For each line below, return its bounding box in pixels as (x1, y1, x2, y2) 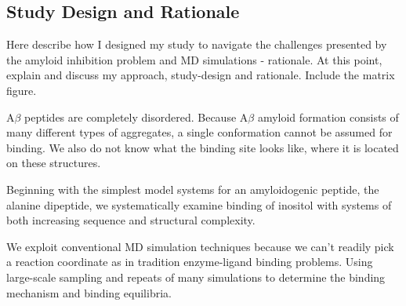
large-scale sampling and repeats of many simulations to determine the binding (6, 268, 386, 285)
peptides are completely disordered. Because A (24, 108, 248, 125)
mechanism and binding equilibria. (6, 284, 172, 301)
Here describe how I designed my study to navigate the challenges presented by (6, 36, 387, 53)
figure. (6, 82, 37, 98)
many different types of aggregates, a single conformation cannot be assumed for (6, 124, 393, 140)
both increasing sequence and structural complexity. (6, 212, 256, 228)
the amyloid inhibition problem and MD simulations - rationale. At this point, (6, 51, 382, 67)
